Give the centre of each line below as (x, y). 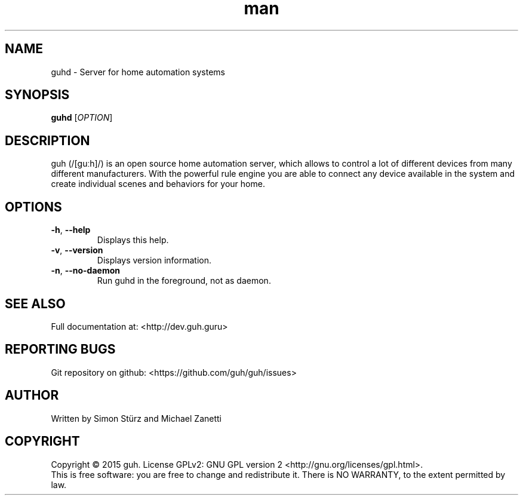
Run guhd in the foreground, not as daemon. (184, 281)
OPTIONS (33, 207)
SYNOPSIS (37, 95)
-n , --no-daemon (85, 271)
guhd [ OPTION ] (82, 118)
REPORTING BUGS (60, 349)
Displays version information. (154, 260)
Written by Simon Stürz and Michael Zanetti (136, 418)
